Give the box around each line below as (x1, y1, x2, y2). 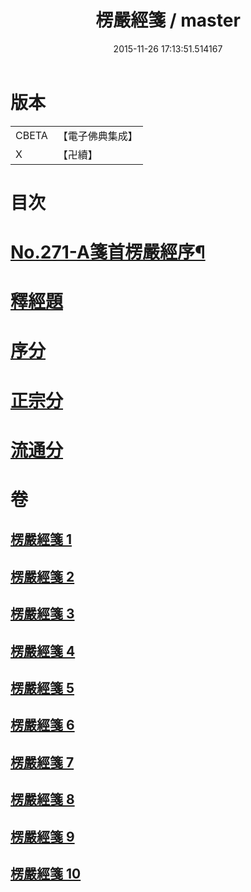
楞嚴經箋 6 (10, 717, 75, 734)
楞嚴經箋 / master (95, 9, 241, 32)
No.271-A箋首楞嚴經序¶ (10, 241, 206, 264)
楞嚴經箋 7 (10, 754, 75, 771)
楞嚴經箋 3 (10, 606, 75, 623)
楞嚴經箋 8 (10, 791, 75, 808)
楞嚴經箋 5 (10, 679, 75, 696)
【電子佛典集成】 (57, 129, 138, 143)
